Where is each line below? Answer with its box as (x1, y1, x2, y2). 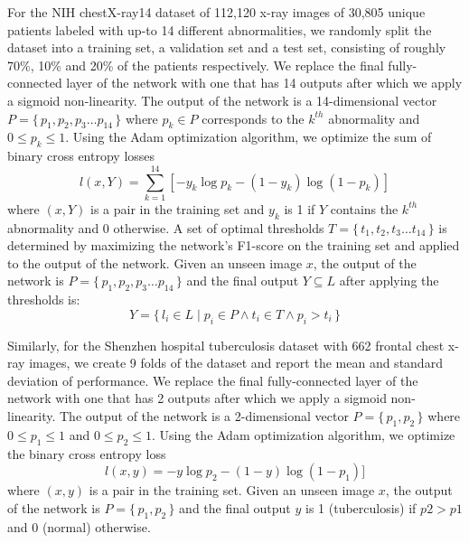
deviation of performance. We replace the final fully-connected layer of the (7, 370, 418, 389)
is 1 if (284, 199, 315, 218)
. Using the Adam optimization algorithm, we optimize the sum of (65, 127, 432, 146)
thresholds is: (7, 290, 80, 309)
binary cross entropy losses (7, 146, 155, 165)
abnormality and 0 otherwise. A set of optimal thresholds (7, 218, 324, 237)
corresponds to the (202, 108, 305, 127)
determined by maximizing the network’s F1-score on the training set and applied (7, 236, 460, 255)
